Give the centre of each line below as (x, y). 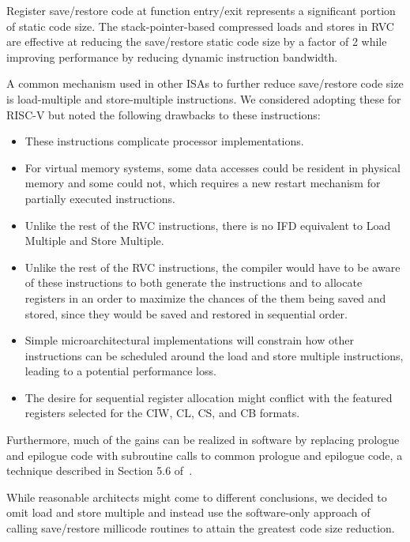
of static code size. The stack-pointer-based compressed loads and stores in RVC (200, 26)
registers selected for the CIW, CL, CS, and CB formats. (162, 413)
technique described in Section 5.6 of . (100, 470)
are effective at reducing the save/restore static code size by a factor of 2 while (197, 41)
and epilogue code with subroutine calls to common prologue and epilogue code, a (205, 455)
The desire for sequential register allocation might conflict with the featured (209, 397)
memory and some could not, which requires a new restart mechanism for (203, 183)
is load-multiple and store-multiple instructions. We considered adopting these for (204, 98)
